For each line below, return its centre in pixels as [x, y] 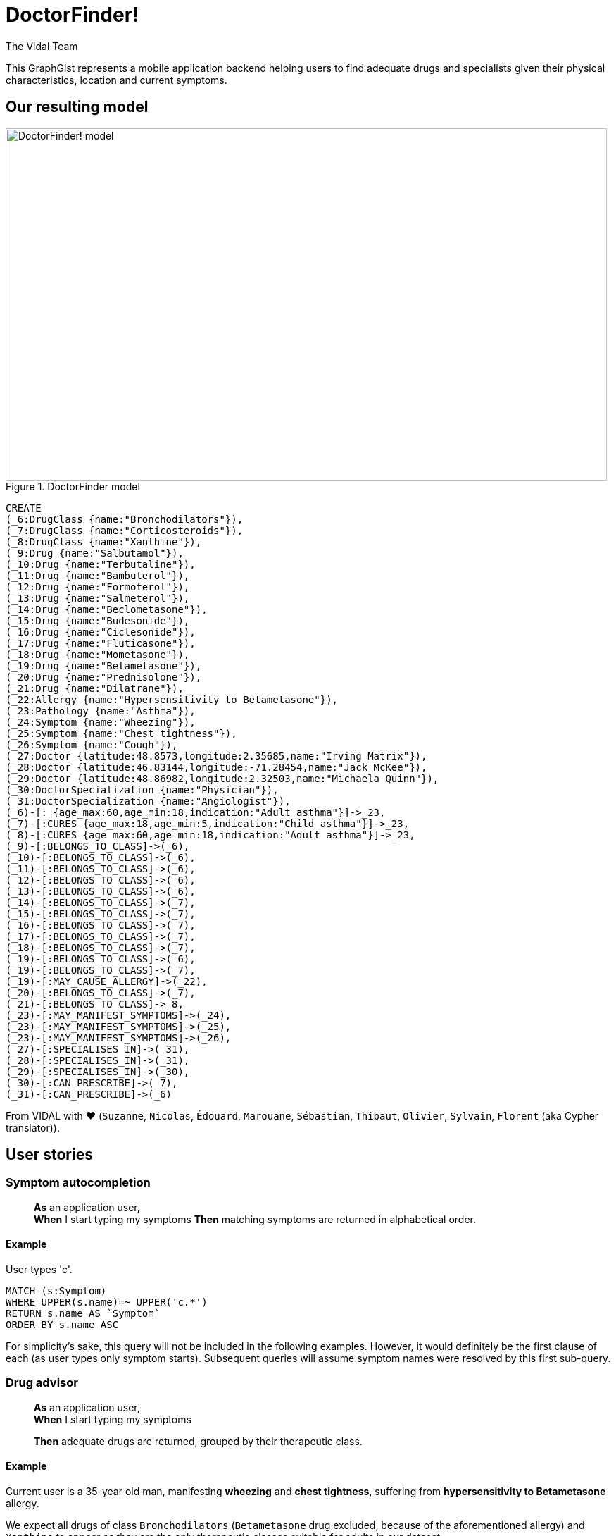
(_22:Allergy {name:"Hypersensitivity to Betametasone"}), [172, 699]
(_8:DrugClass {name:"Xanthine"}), [104, 541]
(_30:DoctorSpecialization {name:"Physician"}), [142, 789]
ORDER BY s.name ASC [62, 1325]
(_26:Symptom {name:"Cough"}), [92, 744]
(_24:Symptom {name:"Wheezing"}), [101, 722]
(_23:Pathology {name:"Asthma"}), [101, 711]
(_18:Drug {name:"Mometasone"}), [98, 654]
